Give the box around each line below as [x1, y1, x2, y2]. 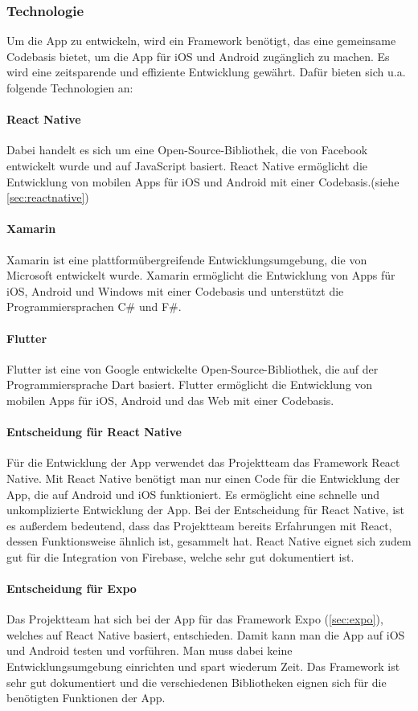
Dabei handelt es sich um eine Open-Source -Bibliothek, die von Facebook [6, 141, 368, 158]
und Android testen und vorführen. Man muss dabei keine [6, 642, 293, 659]
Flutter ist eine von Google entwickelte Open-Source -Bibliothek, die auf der [6, 360, 379, 377]
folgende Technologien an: [6, 80, 133, 96]
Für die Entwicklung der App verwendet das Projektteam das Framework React [6, 454, 400, 471]
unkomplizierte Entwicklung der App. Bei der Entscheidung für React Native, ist [6, 501, 404, 518]
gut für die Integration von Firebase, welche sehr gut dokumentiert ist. [6, 548, 354, 565]
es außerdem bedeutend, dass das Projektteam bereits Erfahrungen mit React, [6, 517, 392, 533]
